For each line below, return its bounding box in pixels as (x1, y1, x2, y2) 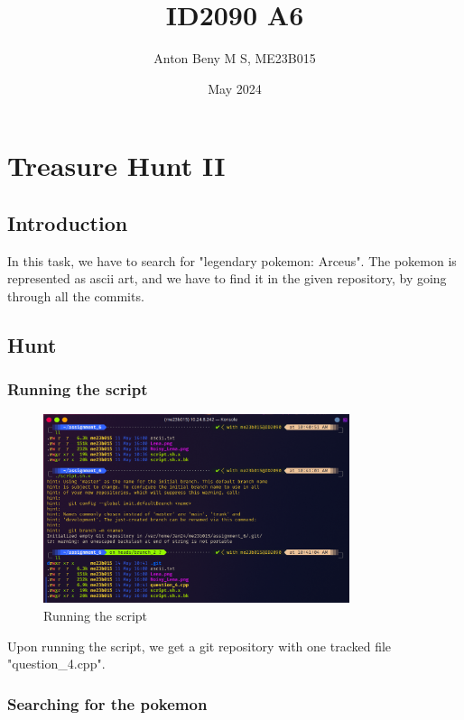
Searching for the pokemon (7, 692, 208, 715)
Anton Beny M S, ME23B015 (153, 49, 316, 68)
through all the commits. (7, 286, 144, 305)
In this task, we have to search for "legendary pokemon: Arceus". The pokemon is (7, 251, 457, 270)
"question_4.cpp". (7, 654, 106, 673)
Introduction (7, 208, 128, 236)
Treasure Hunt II (7, 147, 226, 184)
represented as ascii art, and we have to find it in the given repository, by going (7, 269, 447, 288)
